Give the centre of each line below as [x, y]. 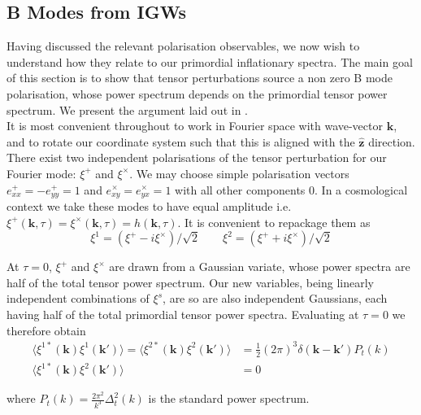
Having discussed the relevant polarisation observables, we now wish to [183, 46]
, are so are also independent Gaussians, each [275, 298]
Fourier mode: [41, 173]
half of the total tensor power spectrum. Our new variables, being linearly [190, 282]
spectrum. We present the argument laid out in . [128, 109]
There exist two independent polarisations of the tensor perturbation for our [197, 157]
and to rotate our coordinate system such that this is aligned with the [181, 141]
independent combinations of [78, 298]
